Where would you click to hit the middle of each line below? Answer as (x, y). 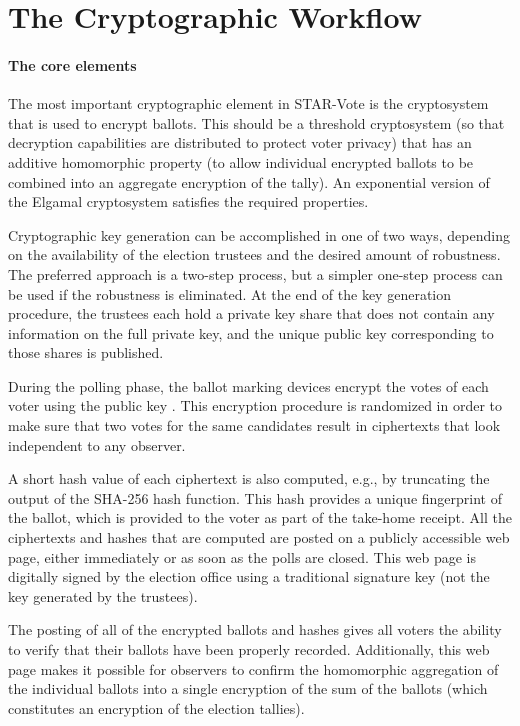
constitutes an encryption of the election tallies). (156, 707)
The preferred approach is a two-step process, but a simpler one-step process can (255, 273)
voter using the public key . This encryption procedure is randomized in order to (255, 405)
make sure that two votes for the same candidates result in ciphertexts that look (254, 425)
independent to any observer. (97, 444)
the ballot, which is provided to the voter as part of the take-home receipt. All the (260, 517)
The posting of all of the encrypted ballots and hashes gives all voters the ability (255, 629)
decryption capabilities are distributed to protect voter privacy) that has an (240, 142)
